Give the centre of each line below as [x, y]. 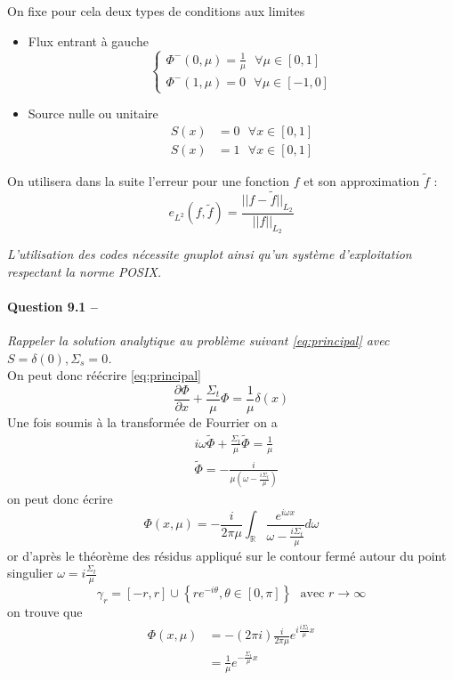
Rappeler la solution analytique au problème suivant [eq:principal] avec [198, 340]
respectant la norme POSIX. [85, 271]
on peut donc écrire [60, 499]
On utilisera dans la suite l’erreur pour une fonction [149, 180]
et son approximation [362, 180]
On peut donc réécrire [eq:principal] [104, 375]
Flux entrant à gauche [88, 40]
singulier [30, 573]
